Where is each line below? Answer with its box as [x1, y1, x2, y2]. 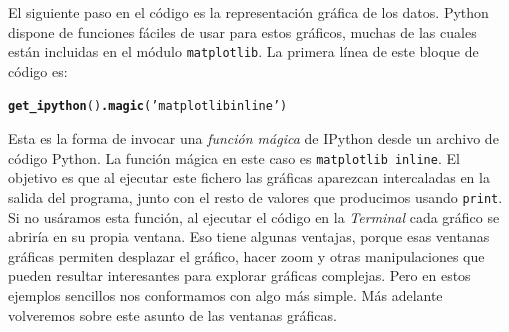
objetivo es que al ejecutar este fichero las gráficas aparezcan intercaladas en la [8, 167, 490, 188]
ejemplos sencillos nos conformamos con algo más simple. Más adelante [8, 284, 443, 305]
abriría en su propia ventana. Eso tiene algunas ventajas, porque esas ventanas [8, 226, 490, 247]
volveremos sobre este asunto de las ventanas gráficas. [8, 304, 337, 325]
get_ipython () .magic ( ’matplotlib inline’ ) [8, 99, 288, 114]
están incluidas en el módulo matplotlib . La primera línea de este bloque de [8, 41, 479, 62]
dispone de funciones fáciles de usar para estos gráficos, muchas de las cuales [8, 21, 477, 42]
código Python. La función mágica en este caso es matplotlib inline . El [8, 147, 460, 168]
